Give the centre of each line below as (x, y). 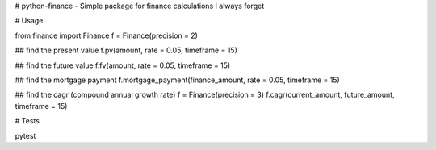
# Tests (27, 121)
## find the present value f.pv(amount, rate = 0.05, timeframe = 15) (126, 50)
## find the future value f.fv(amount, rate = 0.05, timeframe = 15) (123, 65)
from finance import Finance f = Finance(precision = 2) (106, 35)
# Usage (29, 21)
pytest (25, 135)
